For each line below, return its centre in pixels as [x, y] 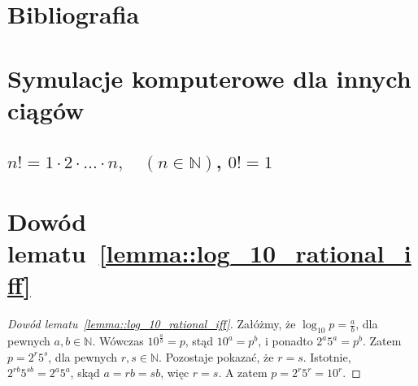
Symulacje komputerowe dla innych [209, 78]
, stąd [199, 341]
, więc [175, 373]
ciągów [46, 109]
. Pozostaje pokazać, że [216, 356]
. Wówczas [118, 341]
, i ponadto [285, 341]
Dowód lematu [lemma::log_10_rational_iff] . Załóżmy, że [152, 324]
